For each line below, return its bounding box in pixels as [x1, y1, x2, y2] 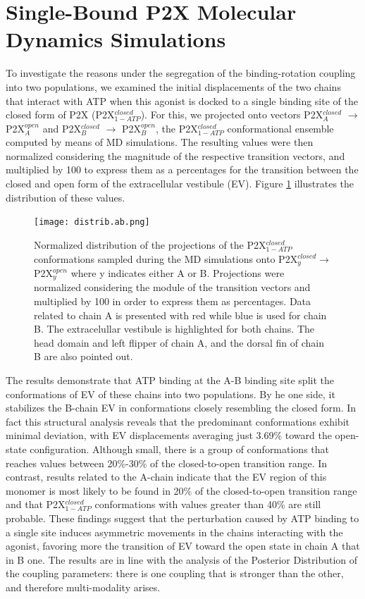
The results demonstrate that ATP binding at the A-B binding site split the [6, 372, 334, 387]
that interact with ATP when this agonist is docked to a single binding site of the [6, 93, 358, 108]
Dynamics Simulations [6, 25, 226, 54]
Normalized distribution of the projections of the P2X [34, 237, 266, 252]
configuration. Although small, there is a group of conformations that [30, 441, 330, 456]
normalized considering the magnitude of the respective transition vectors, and [6, 148, 345, 163]
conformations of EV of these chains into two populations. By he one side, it [6, 386, 335, 401]
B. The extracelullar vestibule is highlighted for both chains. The [34, 321, 315, 336]
